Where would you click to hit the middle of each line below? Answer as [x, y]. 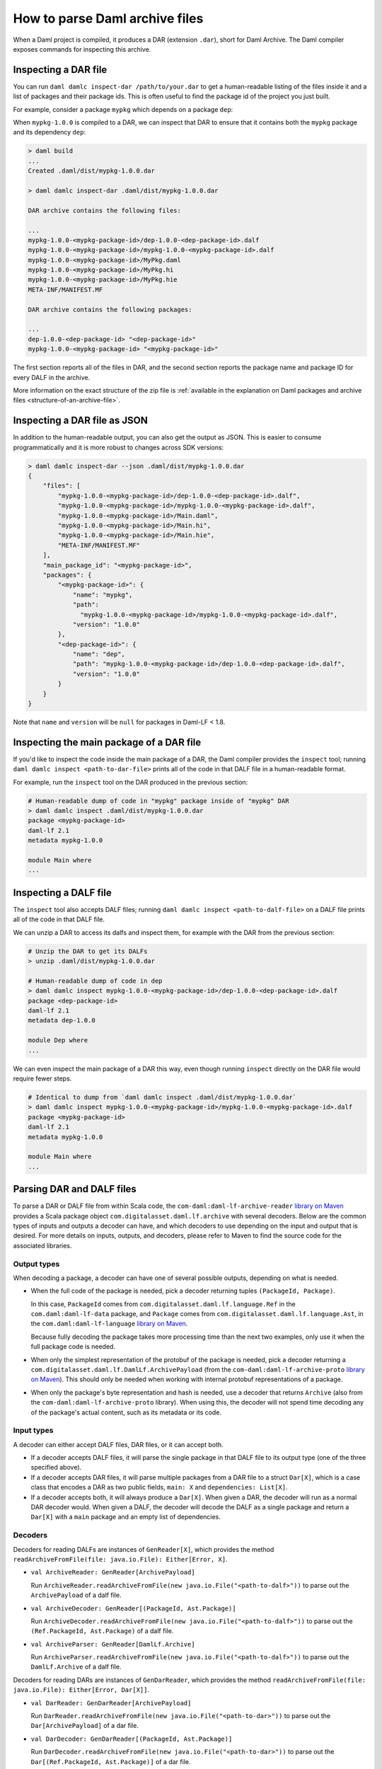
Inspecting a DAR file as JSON [80, 421]
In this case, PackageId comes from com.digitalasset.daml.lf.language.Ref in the [163, 1304]
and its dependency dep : [50, 132]
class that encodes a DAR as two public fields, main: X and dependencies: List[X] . [159, 1487]
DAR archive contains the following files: [105, 210]
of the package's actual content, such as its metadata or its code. [126, 1412]
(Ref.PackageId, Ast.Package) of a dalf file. [102, 1631]
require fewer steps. [42, 1078]
